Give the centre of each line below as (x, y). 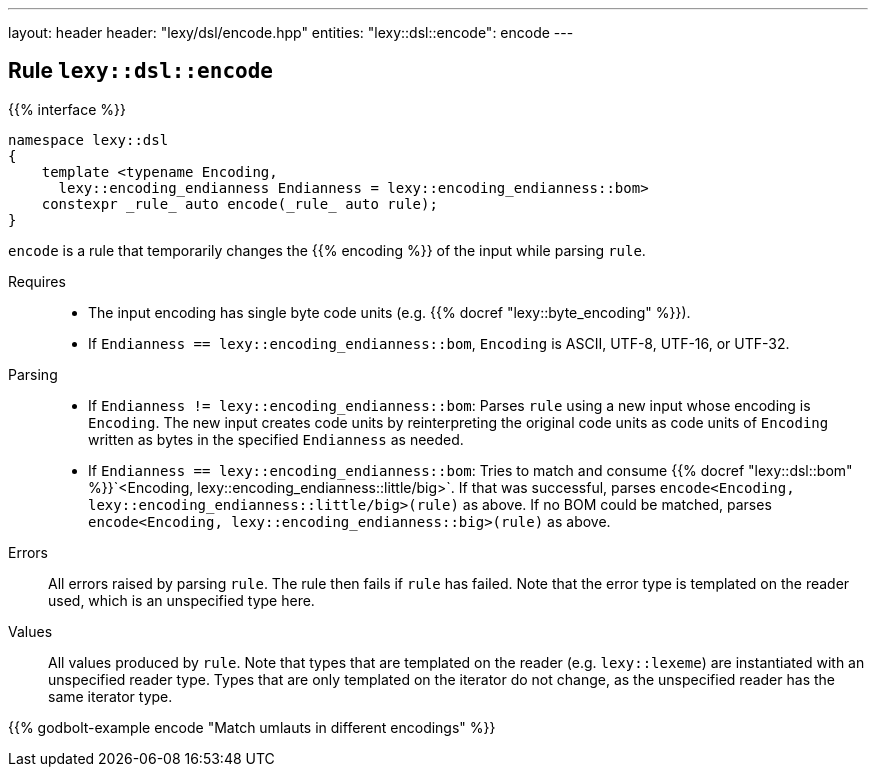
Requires (37, 281)
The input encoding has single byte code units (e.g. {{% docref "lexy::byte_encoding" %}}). (389, 312)
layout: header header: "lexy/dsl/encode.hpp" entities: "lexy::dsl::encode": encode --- (291, 32)
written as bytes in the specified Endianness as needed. (276, 439)
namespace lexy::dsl (88, 139)
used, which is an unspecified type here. (181, 600)
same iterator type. (110, 696)
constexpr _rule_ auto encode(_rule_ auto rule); (239, 203)
